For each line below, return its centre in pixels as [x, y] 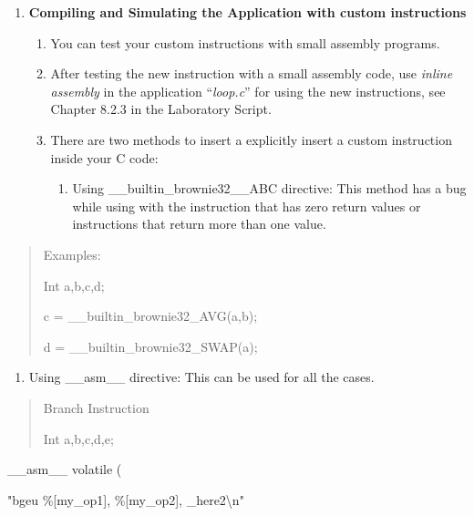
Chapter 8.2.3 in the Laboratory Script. [161, 109]
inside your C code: [104, 157]
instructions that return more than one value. [199, 224]
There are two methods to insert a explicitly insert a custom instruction [251, 139]
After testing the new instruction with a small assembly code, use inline [252, 73]
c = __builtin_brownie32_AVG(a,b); [150, 316]
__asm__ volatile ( [65, 469]
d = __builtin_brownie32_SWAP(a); [150, 346]
